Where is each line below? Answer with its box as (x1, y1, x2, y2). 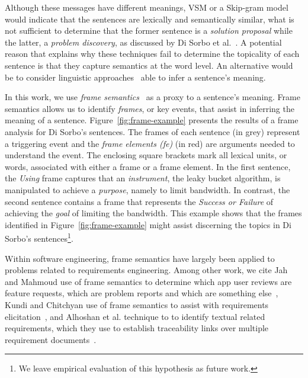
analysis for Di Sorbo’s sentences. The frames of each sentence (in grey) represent (5, 125, 300, 137)
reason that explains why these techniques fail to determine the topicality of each (5, 47, 300, 60)
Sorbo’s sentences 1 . (5, 230, 73, 244)
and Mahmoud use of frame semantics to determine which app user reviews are (5, 275, 292, 287)
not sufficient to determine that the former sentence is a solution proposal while (5, 24, 293, 37)
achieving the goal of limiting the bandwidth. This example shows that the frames (5, 207, 302, 219)
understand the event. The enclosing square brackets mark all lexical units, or (5, 149, 287, 161)
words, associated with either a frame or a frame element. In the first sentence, (5, 160, 291, 172)
